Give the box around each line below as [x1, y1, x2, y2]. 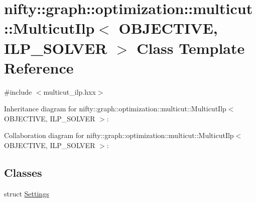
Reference [4, 57, 74, 78]
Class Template [137, 37, 245, 58]
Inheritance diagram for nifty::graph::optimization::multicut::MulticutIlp [4, 103, 226, 114]
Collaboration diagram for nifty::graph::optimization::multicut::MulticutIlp [4, 130, 234, 141]
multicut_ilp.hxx [43, 86, 96, 97]
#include [4, 86, 32, 97]
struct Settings [4, 188, 49, 198]
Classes [4, 165, 42, 180]
